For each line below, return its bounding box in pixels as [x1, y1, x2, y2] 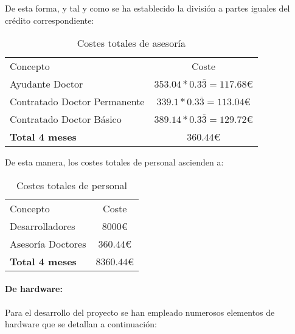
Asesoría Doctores [10, 236, 86, 251]
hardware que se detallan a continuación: [5, 318, 157, 330]
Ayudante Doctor [10, 77, 83, 91]
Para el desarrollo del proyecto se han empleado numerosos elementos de [5, 305, 275, 318]
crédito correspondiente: [5, 13, 94, 26]
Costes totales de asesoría [77, 36, 186, 50]
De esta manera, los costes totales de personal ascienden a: [5, 156, 224, 169]
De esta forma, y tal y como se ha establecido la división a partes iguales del [5, 2, 290, 14]
